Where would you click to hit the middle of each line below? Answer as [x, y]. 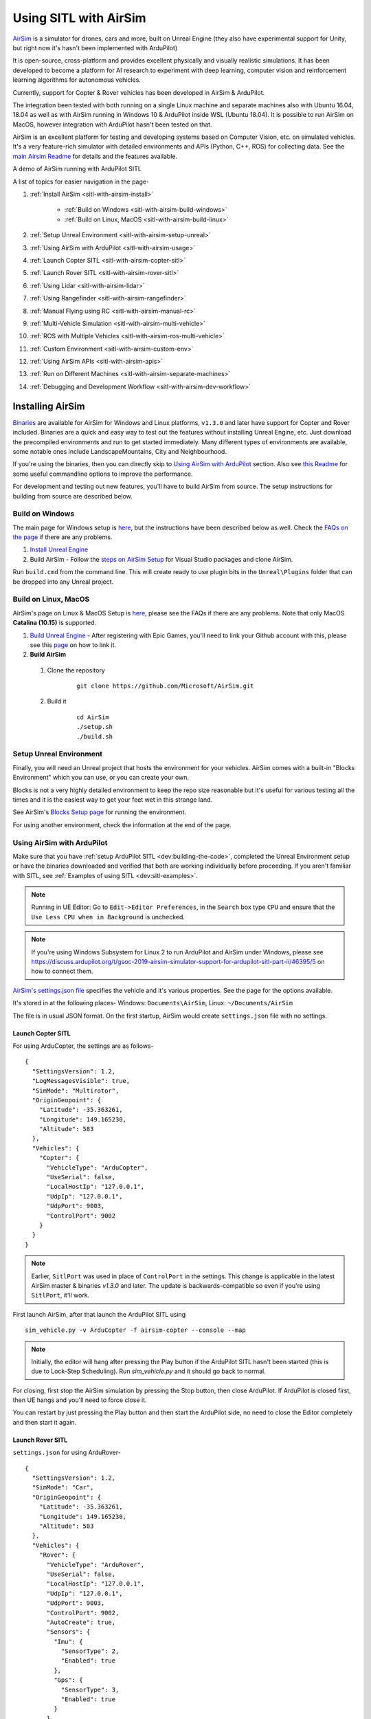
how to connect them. [62, 971]
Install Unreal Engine [59, 549]
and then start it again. [45, 1422]
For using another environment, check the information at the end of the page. [122, 824]
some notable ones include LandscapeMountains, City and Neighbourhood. [120, 451]
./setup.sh [95, 727]
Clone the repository [76, 670]
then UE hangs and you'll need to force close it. [80, 1400]
